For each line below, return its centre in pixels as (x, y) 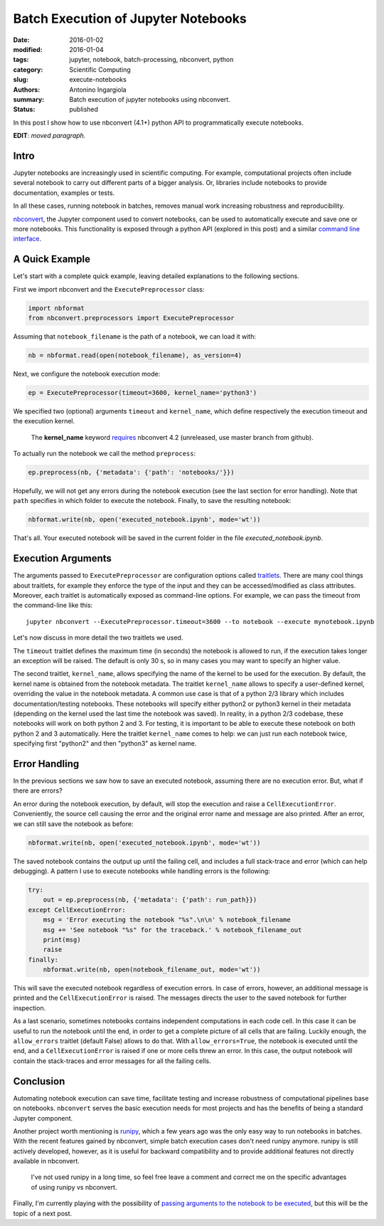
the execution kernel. (44, 421)
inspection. (30, 1008)
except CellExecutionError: (77, 910)
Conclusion (39, 1081)
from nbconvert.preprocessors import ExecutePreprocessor (131, 318)
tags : (21, 60)
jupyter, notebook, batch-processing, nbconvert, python (151, 60)
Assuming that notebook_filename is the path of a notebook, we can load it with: (134, 336)
